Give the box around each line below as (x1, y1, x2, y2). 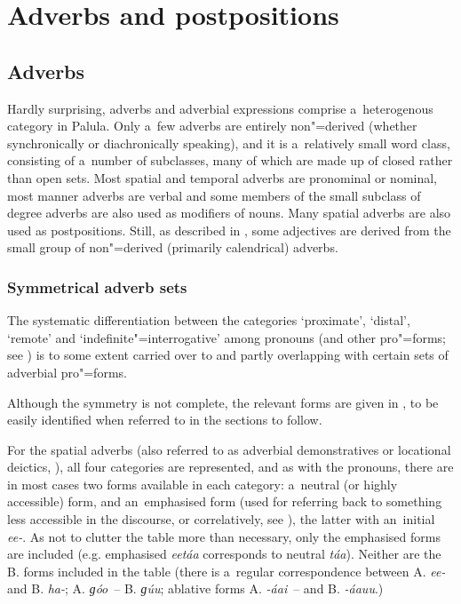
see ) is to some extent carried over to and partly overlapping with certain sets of (7, 346, 449, 364)
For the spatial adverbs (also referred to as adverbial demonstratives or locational (7, 440, 451, 458)
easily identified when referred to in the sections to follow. (7, 410, 322, 429)
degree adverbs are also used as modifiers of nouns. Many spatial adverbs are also (7, 203, 451, 222)
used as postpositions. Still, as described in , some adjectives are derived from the (7, 220, 451, 239)
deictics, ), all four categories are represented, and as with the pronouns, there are (7, 457, 454, 476)
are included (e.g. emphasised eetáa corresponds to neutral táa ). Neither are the (7, 544, 441, 563)
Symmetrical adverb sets (7, 275, 187, 298)
